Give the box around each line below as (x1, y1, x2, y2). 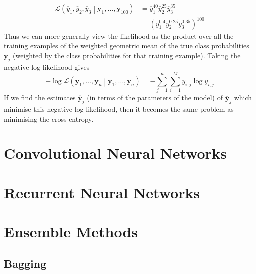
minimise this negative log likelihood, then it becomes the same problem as (4, 104, 234, 114)
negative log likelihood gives (4, 61, 90, 72)
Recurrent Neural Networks (4, 182, 200, 202)
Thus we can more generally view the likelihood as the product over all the (4, 30, 234, 41)
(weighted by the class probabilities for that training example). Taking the (12, 50, 241, 60)
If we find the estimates (4, 92, 76, 103)
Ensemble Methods (4, 221, 138, 242)
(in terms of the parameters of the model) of (87, 92, 223, 103)
